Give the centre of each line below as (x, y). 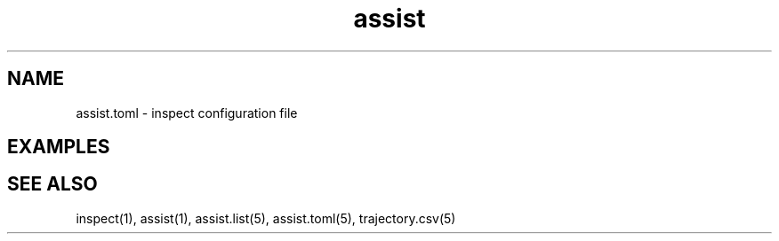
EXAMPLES (59, 147)
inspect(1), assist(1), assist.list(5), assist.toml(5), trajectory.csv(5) (266, 218)
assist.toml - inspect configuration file (187, 113)
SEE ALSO (52, 184)
